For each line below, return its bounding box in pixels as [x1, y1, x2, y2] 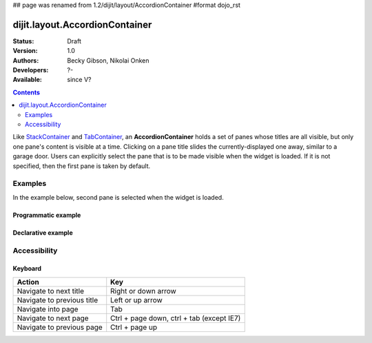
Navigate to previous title [17, 295, 99, 304]
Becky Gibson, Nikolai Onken [67, 56, 149, 65]
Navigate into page [17, 304, 79, 313]
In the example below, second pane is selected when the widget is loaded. [12, 193, 224, 201]
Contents [12, 88, 41, 96]
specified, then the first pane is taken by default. [12, 162, 151, 170]
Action [17, 277, 39, 287]
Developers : [12, 66, 49, 74]
